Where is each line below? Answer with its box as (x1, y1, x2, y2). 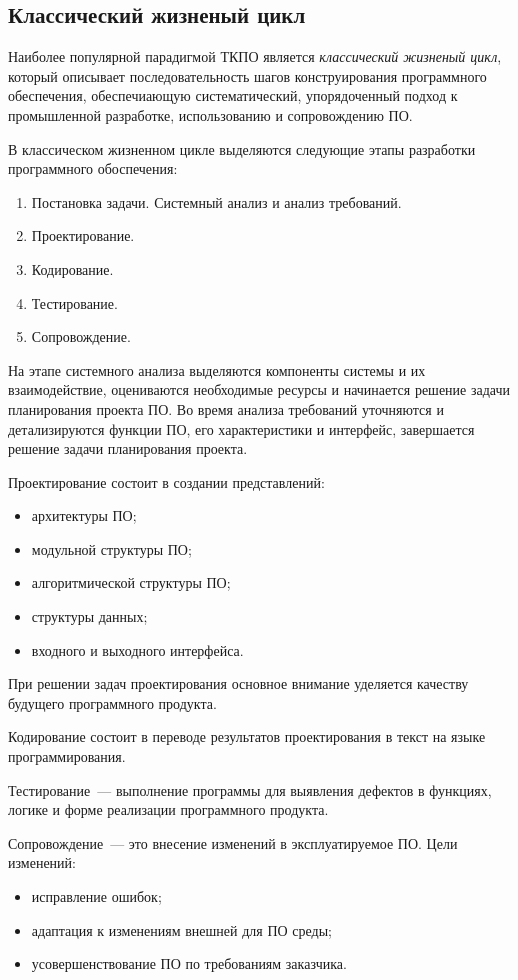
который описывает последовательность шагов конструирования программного (8, 65, 487, 86)
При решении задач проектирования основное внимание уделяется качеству (8, 673, 469, 694)
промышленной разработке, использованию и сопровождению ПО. (8, 104, 413, 125)
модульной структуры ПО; (31, 538, 192, 559)
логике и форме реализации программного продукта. (8, 799, 329, 820)
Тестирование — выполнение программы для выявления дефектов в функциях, (8, 779, 492, 800)
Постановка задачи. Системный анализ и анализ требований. (31, 191, 402, 212)
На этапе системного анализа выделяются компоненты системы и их (8, 359, 426, 380)
